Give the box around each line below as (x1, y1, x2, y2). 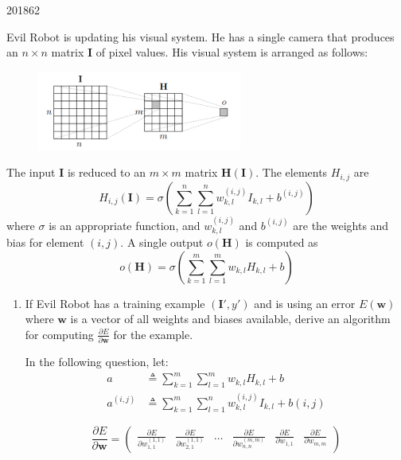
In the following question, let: (25, 353, 169, 370)
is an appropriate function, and (49, 216, 200, 233)
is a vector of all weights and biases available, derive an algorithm (70, 310, 391, 327)
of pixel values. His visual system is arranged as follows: (95, 44, 368, 60)
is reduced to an (67, 164, 146, 181)
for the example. (113, 326, 193, 342)
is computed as (245, 234, 318, 251)
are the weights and (293, 216, 389, 233)
